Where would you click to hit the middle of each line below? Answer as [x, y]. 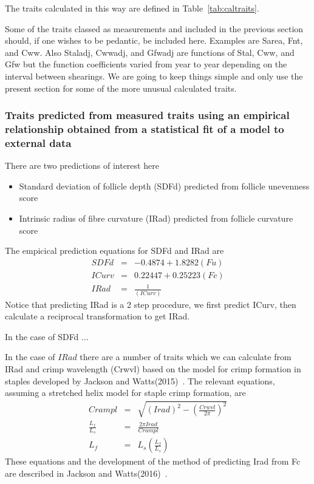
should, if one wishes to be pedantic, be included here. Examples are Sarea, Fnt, [154, 40]
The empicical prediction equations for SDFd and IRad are [114, 251]
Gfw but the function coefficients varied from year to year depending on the [146, 64]
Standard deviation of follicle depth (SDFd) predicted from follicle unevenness [164, 186]
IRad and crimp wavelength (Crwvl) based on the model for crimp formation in [153, 369]
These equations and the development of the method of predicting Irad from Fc [153, 461]
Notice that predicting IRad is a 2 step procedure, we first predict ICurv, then [151, 304]
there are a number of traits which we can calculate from [186, 357]
